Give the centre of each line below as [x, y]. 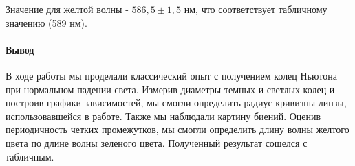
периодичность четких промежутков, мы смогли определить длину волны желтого [177, 129]
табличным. [30, 156]
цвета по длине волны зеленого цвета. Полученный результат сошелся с [157, 142]
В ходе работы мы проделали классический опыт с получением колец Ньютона [171, 75]
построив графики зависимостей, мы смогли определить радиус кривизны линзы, [176, 103]
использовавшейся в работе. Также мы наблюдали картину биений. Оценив [163, 116]
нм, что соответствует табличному [256, 9]
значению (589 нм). [46, 22]
